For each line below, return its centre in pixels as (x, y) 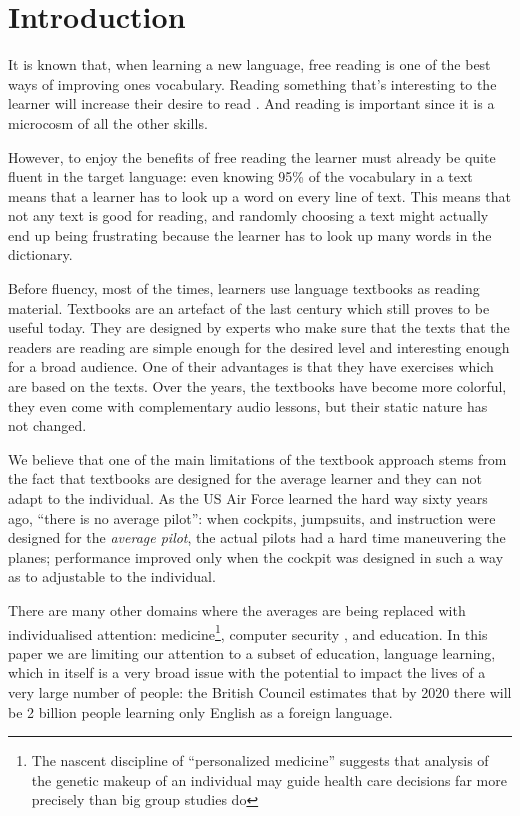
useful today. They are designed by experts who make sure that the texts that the (259, 327)
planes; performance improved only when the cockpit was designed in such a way (256, 556)
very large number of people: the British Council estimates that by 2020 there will (260, 692)
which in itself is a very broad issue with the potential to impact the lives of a (247, 672)
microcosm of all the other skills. (108, 122)
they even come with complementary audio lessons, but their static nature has (248, 405)
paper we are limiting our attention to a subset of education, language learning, (252, 652)
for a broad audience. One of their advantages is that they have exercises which (251, 366)
